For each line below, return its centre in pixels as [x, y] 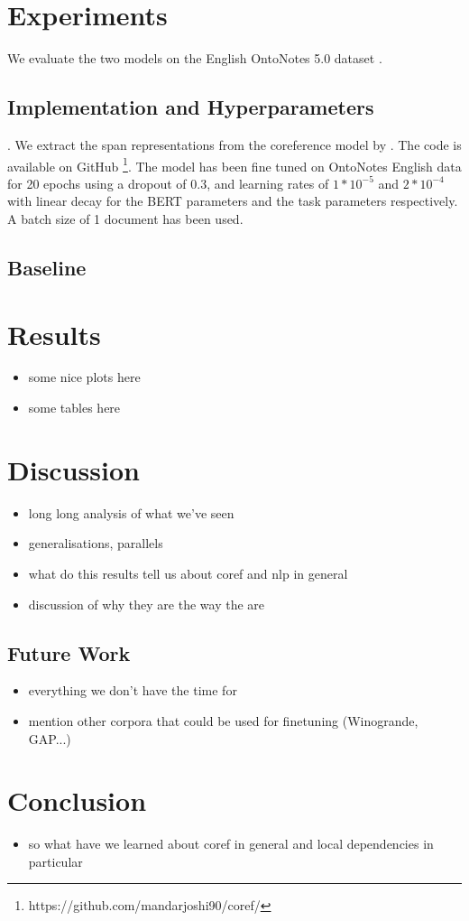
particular [55, 861]
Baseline [47, 267]
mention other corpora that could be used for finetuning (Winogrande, [223, 720]
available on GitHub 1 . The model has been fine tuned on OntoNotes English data [234, 164]
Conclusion [77, 800]
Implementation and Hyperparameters [191, 107]
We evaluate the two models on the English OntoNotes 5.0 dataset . [195, 58]
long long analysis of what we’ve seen [131, 512]
